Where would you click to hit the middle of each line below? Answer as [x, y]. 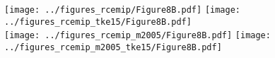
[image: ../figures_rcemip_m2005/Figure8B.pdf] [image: [137, 36]
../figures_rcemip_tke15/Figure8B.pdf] [98, 22]
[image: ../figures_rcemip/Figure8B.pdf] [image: [122, 10]
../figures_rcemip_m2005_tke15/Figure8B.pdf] [113, 47]
